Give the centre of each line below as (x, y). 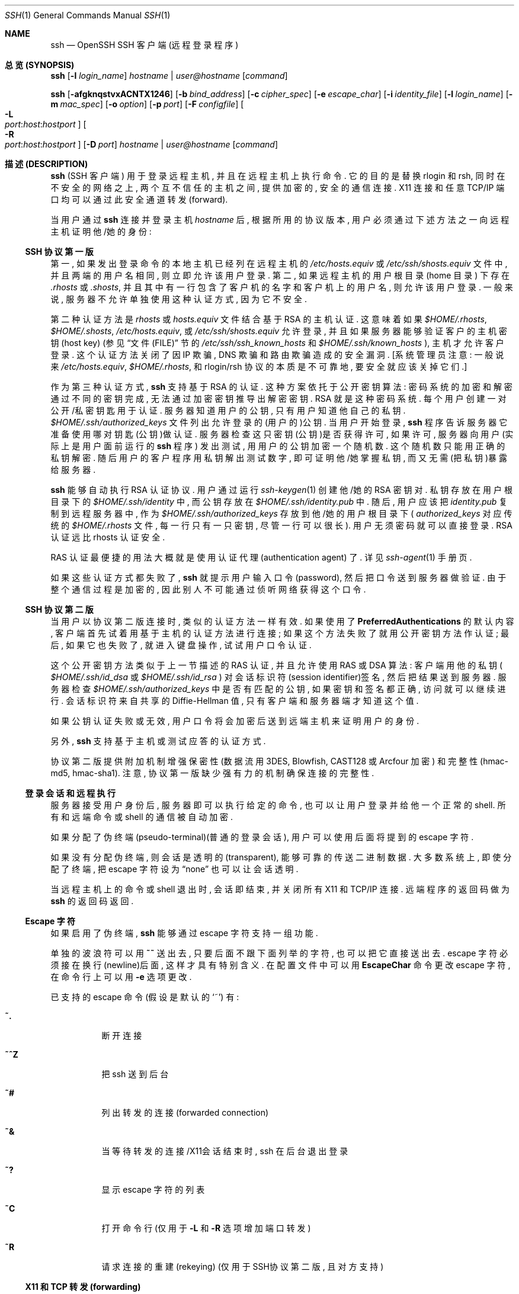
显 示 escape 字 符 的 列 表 (153, 1189)
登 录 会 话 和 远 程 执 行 (70, 793)
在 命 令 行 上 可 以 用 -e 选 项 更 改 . (121, 977)
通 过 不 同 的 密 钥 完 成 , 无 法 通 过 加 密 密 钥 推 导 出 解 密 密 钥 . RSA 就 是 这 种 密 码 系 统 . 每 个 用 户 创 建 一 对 (278, 398)
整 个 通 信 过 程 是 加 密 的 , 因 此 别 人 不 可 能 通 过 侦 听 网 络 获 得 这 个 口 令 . (208, 589)
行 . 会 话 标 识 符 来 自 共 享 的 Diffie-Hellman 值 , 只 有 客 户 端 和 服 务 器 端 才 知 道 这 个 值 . (235, 701)
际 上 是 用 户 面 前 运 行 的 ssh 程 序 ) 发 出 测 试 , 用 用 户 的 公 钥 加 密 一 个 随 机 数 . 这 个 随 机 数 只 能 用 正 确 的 (278, 446)
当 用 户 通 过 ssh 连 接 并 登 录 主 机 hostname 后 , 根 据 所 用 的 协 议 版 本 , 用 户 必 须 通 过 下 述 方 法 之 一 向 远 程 (280, 220)
